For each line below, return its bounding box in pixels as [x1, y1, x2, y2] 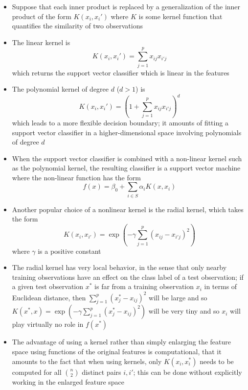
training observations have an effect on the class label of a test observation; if [12, 271, 244, 282]
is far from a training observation [94, 281, 194, 292]
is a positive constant [38, 245, 101, 256]
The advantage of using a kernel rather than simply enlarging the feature [12, 337, 231, 347]
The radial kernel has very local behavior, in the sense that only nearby [12, 262, 227, 272]
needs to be [200, 356, 234, 366]
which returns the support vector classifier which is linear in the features [12, 67, 229, 77]
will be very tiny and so [148, 306, 220, 316]
